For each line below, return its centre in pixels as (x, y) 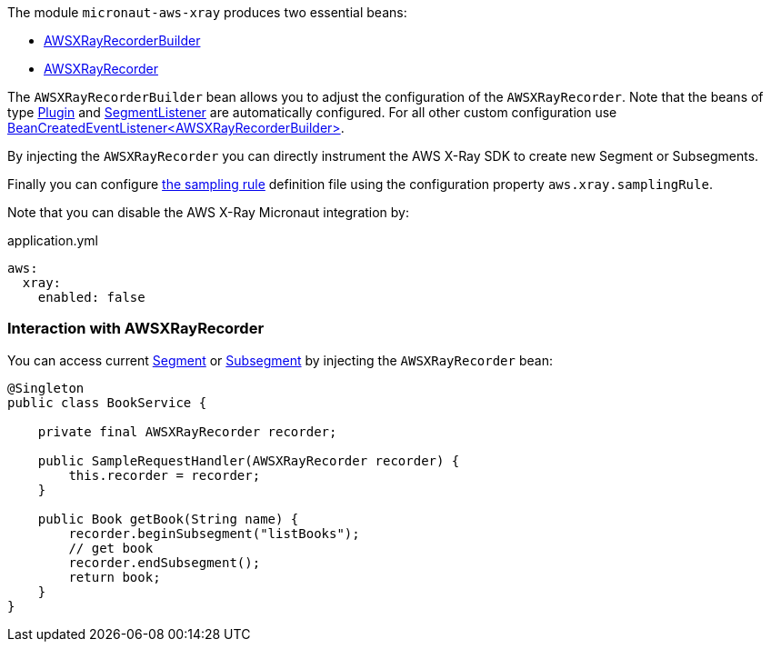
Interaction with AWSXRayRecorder (136, 329)
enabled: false (91, 297)
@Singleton (46, 388)
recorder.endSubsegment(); (165, 562)
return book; (115, 577)
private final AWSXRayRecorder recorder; (187, 431)
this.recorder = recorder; (165, 475)
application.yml (53, 240)
